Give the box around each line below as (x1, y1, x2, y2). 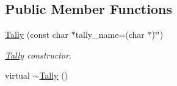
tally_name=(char (75, 28, 145, 41)
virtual (5, 69, 30, 82)
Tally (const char (5, 28, 68, 41)
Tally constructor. (5, 48, 72, 61)
